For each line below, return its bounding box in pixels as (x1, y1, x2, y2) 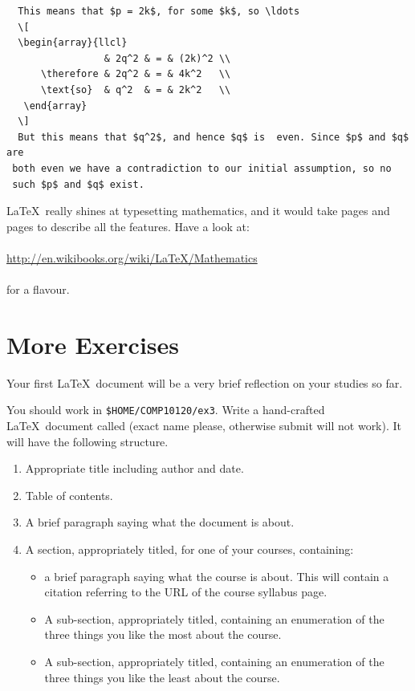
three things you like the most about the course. (44, 626, 282, 643)
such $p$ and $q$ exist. (12, 178, 144, 190)
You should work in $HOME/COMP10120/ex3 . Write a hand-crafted (6, 401, 325, 418)
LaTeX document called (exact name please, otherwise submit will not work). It (6, 417, 402, 434)
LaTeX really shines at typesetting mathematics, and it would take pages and (6, 202, 390, 219)
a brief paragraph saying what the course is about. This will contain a (44, 567, 389, 584)
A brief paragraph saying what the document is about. (25, 514, 295, 530)
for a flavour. (6, 281, 70, 298)
